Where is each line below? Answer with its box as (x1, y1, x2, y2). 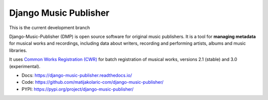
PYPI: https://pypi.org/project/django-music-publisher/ (21, 86, 134, 92)
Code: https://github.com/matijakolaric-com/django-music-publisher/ (21, 79, 164, 85)
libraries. (9, 47, 27, 53)
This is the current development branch (9, 25, 90, 31)
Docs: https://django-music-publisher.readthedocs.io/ (21, 72, 133, 78)
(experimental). (9, 63, 41, 69)
